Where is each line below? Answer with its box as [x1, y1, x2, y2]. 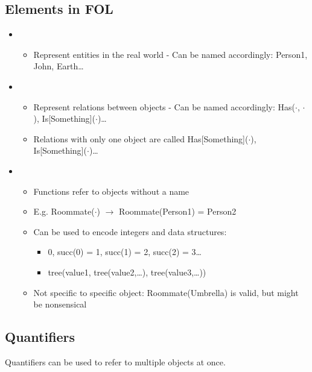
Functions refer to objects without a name [33, 184, 189, 197]
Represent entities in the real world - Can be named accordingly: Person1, [33, 48, 308, 60]
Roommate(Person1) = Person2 [119, 205, 237, 218]
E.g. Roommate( [33, 205, 95, 218]
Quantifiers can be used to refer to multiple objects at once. [5, 355, 226, 368]
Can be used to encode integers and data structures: [33, 225, 227, 238]
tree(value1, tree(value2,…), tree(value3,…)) [48, 265, 206, 278]
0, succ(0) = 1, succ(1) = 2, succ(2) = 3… [48, 245, 202, 258]
